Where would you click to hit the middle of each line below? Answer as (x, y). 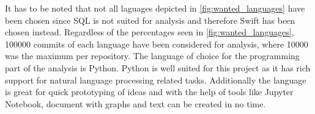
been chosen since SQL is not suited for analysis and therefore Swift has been (150, 20)
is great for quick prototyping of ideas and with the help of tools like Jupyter (149, 92)
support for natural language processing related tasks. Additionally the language (156, 80)
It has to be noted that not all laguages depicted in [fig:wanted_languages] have (155, 8)
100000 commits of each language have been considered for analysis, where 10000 (157, 44)
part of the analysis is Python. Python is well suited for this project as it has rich (158, 67)
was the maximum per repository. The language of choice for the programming (152, 56)
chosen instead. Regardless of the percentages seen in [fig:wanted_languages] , (150, 32)
